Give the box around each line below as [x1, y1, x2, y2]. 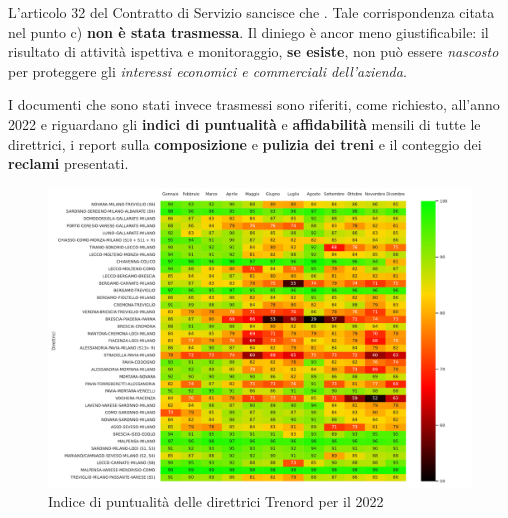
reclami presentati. [8, 153, 129, 174]
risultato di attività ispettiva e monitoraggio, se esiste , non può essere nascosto [8, 41, 499, 62]
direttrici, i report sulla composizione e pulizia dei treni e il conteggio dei [8, 133, 482, 154]
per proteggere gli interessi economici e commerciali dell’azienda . [8, 60, 407, 81]
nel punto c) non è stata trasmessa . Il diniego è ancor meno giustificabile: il [8, 21, 489, 42]
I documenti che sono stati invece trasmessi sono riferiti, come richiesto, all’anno [8, 94, 500, 115]
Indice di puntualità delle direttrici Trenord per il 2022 [48, 491, 384, 512]
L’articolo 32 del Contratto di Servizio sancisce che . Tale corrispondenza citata [8, 2, 495, 22]
